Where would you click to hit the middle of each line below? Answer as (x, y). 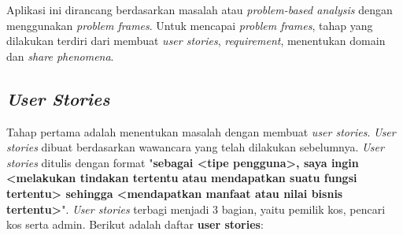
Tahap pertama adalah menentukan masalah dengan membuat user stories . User (201, 131)
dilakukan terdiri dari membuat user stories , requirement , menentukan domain (196, 41)
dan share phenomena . (60, 56)
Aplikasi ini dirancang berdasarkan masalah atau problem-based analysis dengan (200, 9)
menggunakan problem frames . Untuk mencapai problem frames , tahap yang (190, 25)
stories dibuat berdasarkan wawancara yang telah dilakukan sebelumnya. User (195, 147)
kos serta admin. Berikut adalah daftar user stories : (135, 224)
